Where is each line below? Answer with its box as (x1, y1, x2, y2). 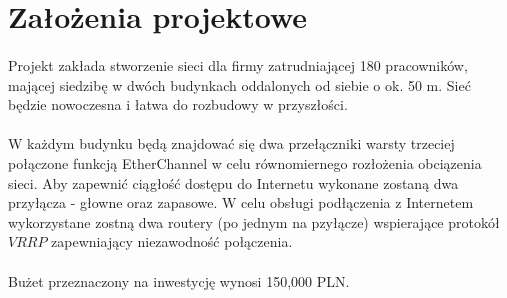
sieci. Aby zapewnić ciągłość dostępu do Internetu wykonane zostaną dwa (8, 172, 459, 193)
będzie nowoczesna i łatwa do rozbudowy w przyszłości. (8, 94, 348, 115)
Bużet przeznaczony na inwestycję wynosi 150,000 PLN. (8, 270, 350, 291)
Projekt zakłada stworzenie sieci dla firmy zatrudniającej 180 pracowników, (8, 54, 468, 75)
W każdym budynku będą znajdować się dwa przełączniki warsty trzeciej (8, 133, 455, 154)
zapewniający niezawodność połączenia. (51, 231, 293, 252)
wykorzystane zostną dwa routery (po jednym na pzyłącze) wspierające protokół (8, 211, 500, 232)
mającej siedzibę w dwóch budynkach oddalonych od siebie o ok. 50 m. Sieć (8, 74, 471, 95)
